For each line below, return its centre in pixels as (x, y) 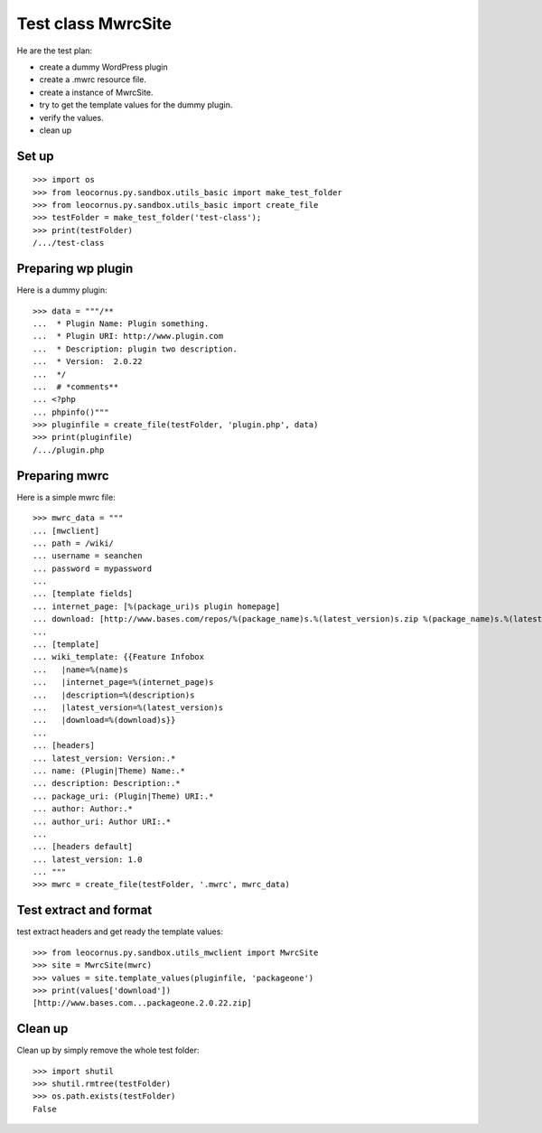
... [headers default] (83, 847)
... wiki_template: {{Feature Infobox (119, 657)
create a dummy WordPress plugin (103, 67)
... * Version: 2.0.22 (88, 362)
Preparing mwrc (63, 476)
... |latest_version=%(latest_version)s (128, 708)
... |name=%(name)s (80, 669)
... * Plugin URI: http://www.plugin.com (128, 336)
